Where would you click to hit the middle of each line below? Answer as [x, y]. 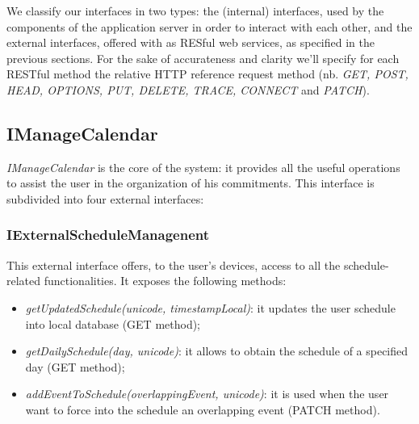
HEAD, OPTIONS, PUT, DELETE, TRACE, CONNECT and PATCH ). [188, 89]
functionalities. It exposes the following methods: [165, 281]
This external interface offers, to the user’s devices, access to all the [174, 264]
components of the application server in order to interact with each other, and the [209, 26]
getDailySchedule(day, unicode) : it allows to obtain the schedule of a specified [217, 351]
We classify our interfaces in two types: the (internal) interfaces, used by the [195, 10]
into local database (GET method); [113, 323]
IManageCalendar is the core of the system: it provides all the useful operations [203, 167]
